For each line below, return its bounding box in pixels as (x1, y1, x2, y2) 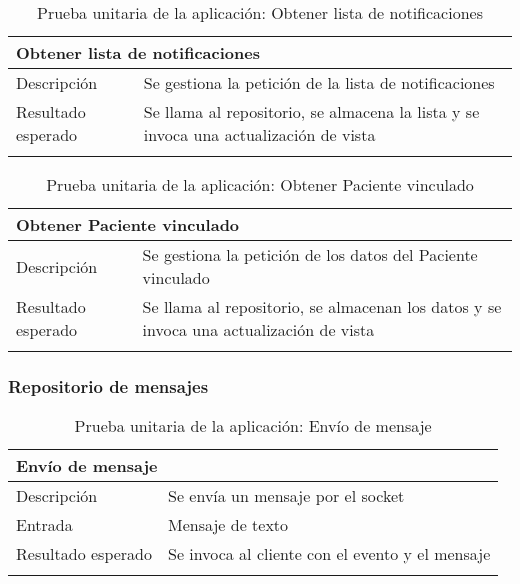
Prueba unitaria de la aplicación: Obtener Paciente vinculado (46, 173, 474, 196)
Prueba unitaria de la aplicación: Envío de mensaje (74, 414, 432, 438)
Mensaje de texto (168, 513, 289, 537)
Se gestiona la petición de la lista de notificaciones (143, 71, 495, 94)
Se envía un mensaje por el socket (168, 484, 405, 508)
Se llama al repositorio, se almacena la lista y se (143, 100, 480, 123)
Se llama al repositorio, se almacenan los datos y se (142, 295, 502, 318)
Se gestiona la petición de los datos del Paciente (142, 243, 478, 266)
